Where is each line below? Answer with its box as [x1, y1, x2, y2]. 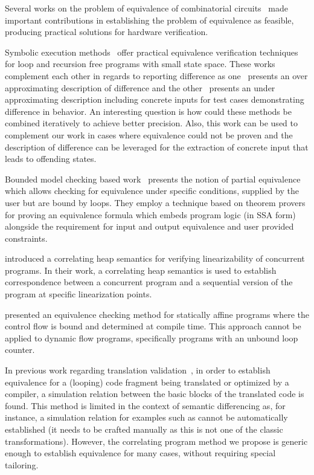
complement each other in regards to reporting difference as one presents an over [5, 69, 308, 82]
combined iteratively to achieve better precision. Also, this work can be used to [5, 117, 298, 129]
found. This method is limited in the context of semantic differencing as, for [5, 399, 286, 412]
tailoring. [5, 458, 39, 471]
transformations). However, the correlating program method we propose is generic [5, 435, 308, 447]
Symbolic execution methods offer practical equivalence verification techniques [5, 45, 298, 58]
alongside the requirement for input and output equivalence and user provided [5, 220, 294, 233]
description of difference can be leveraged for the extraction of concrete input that [5, 140, 309, 153]
